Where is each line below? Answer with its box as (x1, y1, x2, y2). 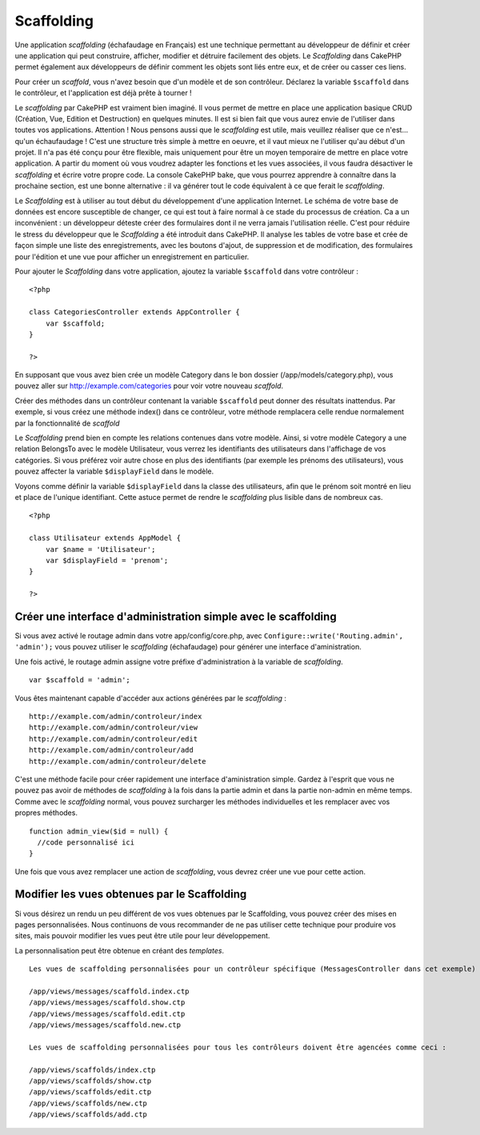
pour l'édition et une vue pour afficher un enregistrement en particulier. (14, 252, 250, 262)
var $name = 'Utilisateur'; (45, 545, 156, 554)
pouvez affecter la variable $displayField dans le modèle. (14, 466, 214, 476)
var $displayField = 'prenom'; (45, 556, 169, 565)
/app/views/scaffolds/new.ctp (29, 1098, 148, 1108)
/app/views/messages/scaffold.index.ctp (29, 986, 190, 996)
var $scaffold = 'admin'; (29, 676, 131, 685)
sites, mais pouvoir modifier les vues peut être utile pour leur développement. (14, 931, 270, 941)
